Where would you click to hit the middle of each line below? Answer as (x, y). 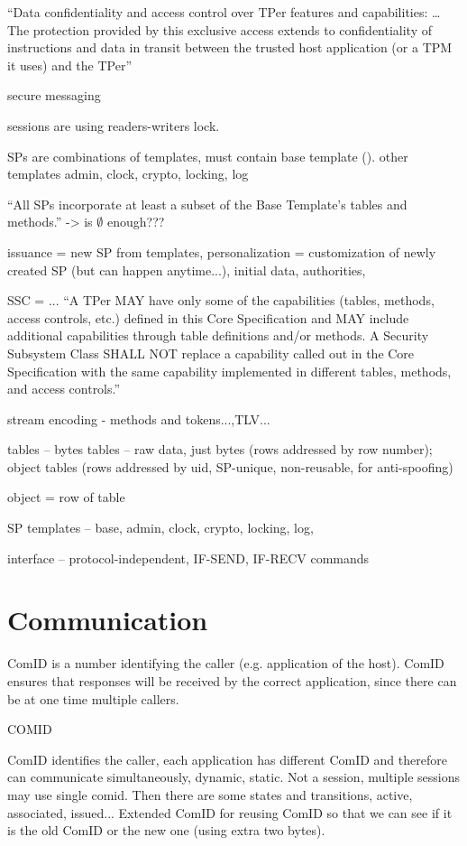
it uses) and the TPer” (70, 65)
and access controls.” (64, 389)
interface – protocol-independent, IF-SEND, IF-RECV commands (188, 558)
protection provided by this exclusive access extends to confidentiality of (233, 29)
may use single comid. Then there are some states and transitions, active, (210, 794)
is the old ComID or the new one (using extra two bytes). (166, 830)
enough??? (136, 222)
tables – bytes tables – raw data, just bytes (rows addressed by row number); (220, 449)
